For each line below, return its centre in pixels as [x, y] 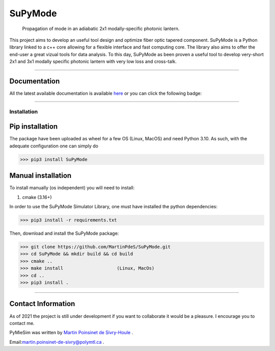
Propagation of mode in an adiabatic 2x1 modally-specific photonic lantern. [101, 29]
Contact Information [42, 304]
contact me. [22, 323]
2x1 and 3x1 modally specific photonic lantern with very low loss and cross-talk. [93, 62]
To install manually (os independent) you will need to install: [72, 188]
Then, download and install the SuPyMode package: [64, 233]
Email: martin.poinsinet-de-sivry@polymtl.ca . [57, 342]
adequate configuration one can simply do [54, 146]
